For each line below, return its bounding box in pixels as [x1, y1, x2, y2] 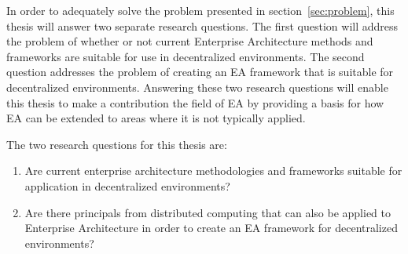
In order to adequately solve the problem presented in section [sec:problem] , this [6, 2, 395, 18]
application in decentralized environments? [24, 177, 230, 194]
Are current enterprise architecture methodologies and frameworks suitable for [24, 162, 402, 179]
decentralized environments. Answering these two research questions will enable [6, 78, 388, 95]
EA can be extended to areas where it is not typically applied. [6, 110, 306, 126]
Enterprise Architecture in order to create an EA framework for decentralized [24, 220, 398, 236]
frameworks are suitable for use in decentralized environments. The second [6, 48, 365, 64]
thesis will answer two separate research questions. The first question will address [6, 17, 399, 34]
